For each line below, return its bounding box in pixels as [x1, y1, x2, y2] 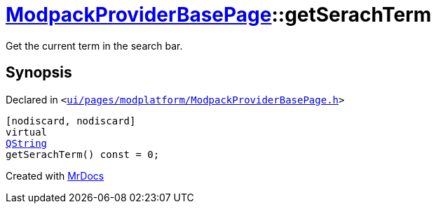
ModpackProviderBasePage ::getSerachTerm [6, 3, 432, 27]
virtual [6, 126, 48, 138]
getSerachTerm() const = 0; [6, 148, 160, 160]
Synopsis [6, 64, 72, 82]
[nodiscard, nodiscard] [6, 115, 136, 127]
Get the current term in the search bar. [6, 39, 183, 52]
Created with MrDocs [6, 169, 104, 182]
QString [6, 137, 48, 149]
